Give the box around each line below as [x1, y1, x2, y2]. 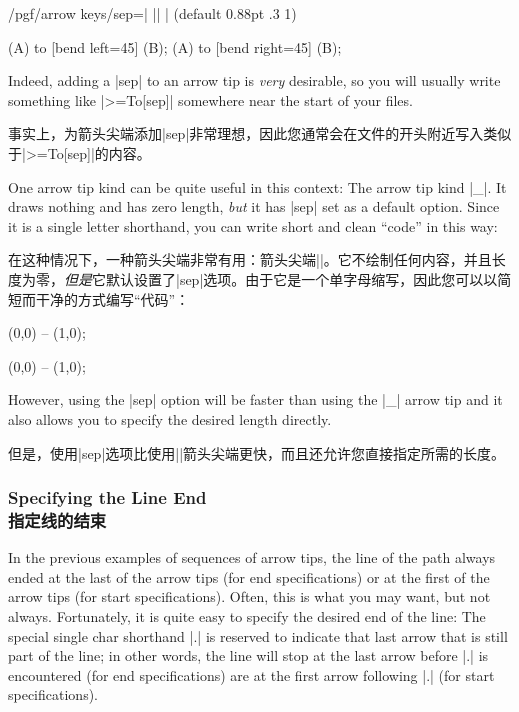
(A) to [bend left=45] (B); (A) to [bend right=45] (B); [8, 36, 342, 57]
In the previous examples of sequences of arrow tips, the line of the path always [8, 547, 496, 568]
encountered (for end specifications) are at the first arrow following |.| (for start [8, 664, 495, 685]
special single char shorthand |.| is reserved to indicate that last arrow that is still [8, 625, 508, 646]
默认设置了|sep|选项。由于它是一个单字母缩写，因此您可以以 [105, 268, 498, 289]
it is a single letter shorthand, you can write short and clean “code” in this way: [8, 215, 498, 236]
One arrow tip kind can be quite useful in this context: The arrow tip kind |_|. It [8, 176, 507, 197]
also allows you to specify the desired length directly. [8, 408, 332, 429]
